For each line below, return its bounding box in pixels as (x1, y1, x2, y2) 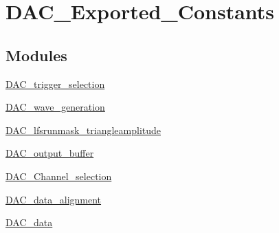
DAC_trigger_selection (5, 76, 105, 91)
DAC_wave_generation (5, 100, 105, 114)
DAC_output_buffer (5, 146, 94, 160)
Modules (5, 44, 67, 65)
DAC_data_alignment (5, 192, 102, 206)
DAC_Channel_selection (5, 168, 112, 183)
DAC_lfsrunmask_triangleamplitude (5, 122, 161, 137)
